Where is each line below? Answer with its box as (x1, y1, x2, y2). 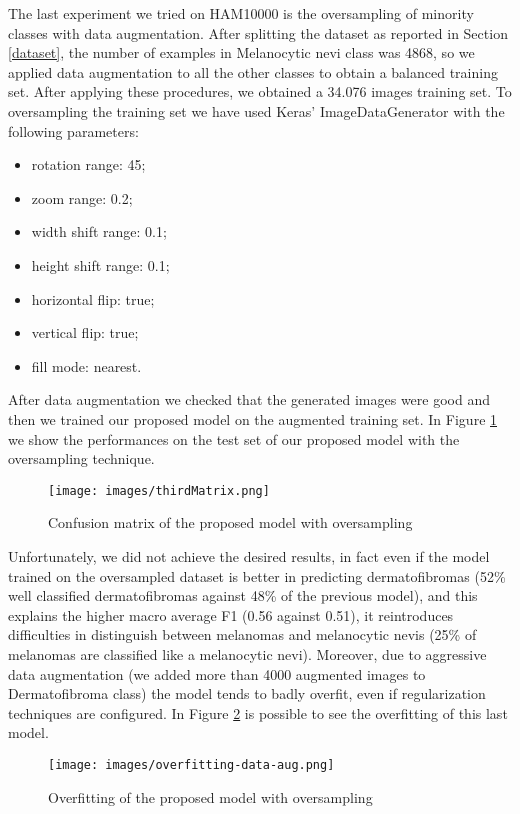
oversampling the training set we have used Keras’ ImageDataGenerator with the (8, 100, 505, 121)
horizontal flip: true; (31, 288, 155, 309)
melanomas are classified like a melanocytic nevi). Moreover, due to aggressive (8, 643, 487, 664)
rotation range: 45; (31, 154, 146, 175)
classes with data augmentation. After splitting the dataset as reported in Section (8, 22, 508, 43)
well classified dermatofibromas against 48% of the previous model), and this (8, 585, 478, 606)
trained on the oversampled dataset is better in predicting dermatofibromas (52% (8, 565, 506, 586)
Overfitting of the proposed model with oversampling (48, 786, 373, 807)
